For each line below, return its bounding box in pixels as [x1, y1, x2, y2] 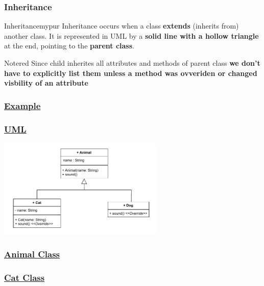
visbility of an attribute [4, 77, 88, 88]
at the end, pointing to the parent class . [4, 40, 134, 51]
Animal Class [4, 248, 60, 261]
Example [4, 99, 41, 112]
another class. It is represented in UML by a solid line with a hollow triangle [4, 30, 259, 41]
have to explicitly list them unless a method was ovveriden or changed [4, 67, 257, 78]
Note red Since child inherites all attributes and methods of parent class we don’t [4, 58, 260, 68]
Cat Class [4, 271, 45, 284]
